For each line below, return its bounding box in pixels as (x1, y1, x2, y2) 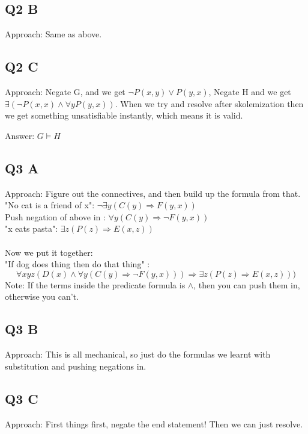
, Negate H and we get (208, 85, 291, 98)
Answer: (5, 129, 35, 141)
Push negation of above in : (5, 210, 106, 223)
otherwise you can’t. (5, 290, 79, 303)
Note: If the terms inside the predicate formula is (5, 278, 186, 291)
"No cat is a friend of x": (5, 199, 95, 211)
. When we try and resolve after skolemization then (115, 97, 304, 110)
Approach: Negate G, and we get (5, 85, 125, 98)
